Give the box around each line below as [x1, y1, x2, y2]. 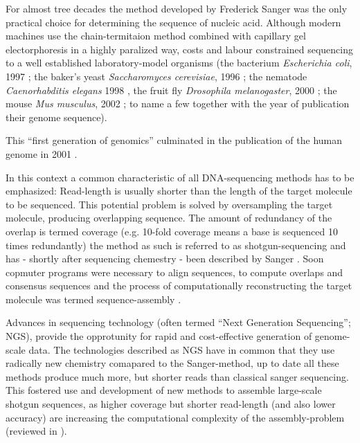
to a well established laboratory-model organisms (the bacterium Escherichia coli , [6, 55, 352, 70]
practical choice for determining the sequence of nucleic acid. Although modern [6, 15, 341, 29]
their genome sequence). [6, 109, 107, 124]
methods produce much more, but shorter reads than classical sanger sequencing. [6, 369, 349, 383]
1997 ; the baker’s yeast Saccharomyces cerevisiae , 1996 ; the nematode [6, 69, 307, 83]
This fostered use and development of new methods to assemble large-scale [6, 383, 322, 397]
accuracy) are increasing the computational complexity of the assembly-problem [6, 410, 345, 424]
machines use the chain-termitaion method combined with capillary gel [6, 28, 306, 43]
